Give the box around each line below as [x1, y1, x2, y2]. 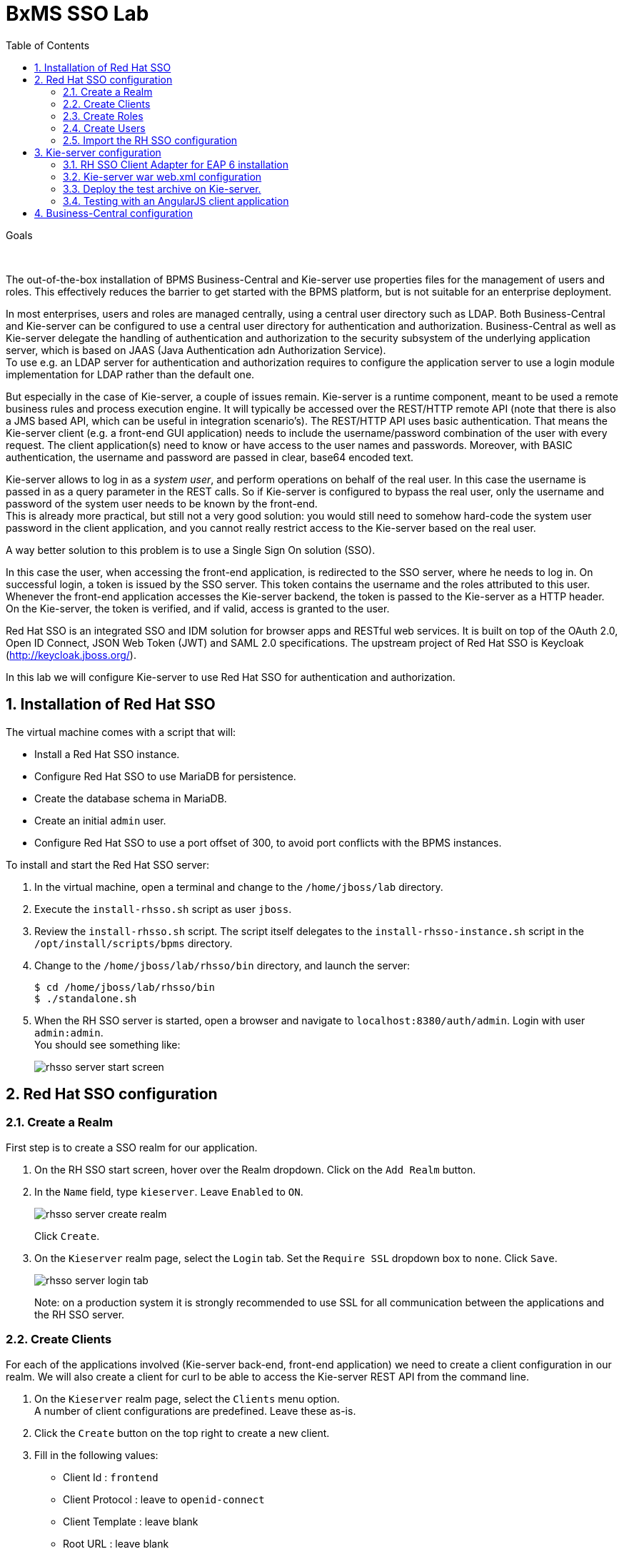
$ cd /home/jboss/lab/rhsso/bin [34, 981, 215, 993]
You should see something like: [34, 1038, 181, 1051]
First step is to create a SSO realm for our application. [6, 1141, 258, 1154]
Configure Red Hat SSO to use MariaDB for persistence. [34, 770, 296, 782]
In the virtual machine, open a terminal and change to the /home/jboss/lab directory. [34, 880, 443, 893]
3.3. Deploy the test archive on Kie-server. [63, 182, 261, 195]
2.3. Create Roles [63, 109, 144, 122]
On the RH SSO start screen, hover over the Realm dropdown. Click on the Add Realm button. [34, 1163, 476, 1176]
